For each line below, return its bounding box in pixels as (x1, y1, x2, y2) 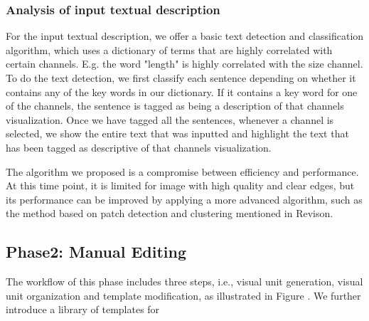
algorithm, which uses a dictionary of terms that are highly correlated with (6, 42, 333, 57)
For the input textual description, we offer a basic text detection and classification (6, 28, 364, 43)
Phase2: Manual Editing (6, 241, 186, 263)
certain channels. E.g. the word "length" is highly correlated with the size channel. (6, 56, 363, 71)
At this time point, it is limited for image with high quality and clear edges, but (6, 178, 355, 193)
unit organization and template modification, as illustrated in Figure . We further (6, 288, 361, 302)
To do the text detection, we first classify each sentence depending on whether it (6, 70, 356, 85)
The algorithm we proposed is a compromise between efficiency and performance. (6, 164, 359, 179)
